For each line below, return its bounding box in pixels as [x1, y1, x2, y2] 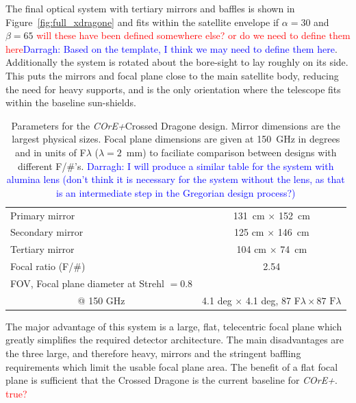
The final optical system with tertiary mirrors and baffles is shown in [5, 1, 295, 15]
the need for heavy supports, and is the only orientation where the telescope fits [5, 82, 341, 96]
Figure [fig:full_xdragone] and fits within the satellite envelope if [5, 14, 279, 29]
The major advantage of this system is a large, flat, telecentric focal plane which [5, 319, 342, 333]
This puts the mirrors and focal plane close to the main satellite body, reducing [5, 68, 339, 82]
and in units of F [14, 145, 86, 159]
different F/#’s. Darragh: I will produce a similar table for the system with [18, 158, 334, 173]
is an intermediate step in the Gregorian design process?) [56, 185, 296, 199]
